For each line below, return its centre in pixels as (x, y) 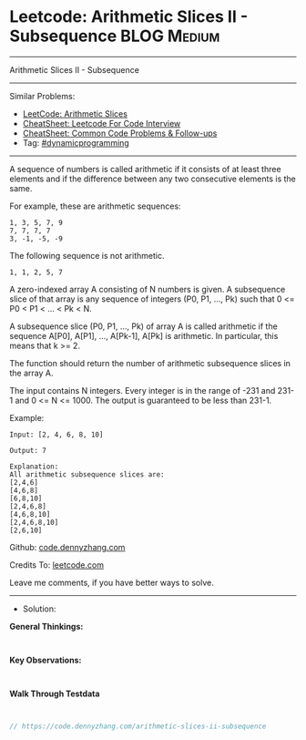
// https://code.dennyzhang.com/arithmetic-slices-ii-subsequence (138, 726)
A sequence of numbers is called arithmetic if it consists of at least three (145, 169)
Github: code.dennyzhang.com (67, 547)
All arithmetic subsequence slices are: (87, 474)
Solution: (39, 609)
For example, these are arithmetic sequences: (95, 206)
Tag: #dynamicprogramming (76, 142)
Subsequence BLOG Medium (115, 36)
